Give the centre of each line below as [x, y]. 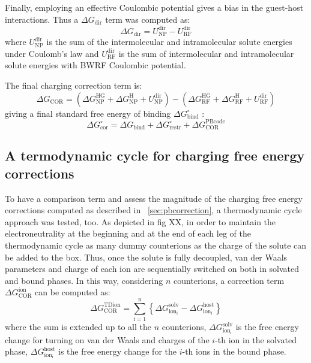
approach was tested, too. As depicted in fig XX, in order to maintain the [140, 221]
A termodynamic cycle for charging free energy [155, 155]
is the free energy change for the [117, 351]
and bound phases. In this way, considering [84, 280]
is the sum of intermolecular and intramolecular [206, 53]
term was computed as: [148, 19]
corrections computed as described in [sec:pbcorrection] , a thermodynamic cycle [153, 210]
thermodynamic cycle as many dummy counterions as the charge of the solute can [156, 245]
